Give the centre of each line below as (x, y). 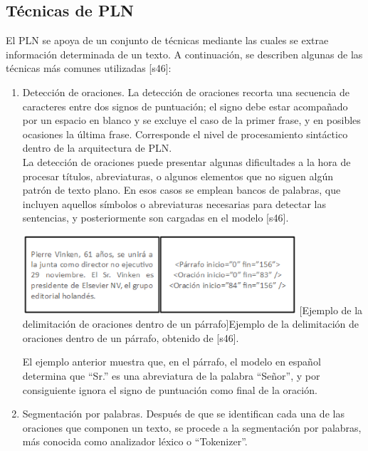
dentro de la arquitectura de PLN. (97, 148)
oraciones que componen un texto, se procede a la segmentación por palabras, (192, 427)
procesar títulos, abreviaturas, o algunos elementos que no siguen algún (178, 176)
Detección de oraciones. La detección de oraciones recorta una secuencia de (186, 92)
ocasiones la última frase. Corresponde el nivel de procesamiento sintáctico (185, 134)
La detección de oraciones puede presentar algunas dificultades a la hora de (186, 161)
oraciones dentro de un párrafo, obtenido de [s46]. (131, 337)
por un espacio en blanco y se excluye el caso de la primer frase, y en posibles (191, 120)
